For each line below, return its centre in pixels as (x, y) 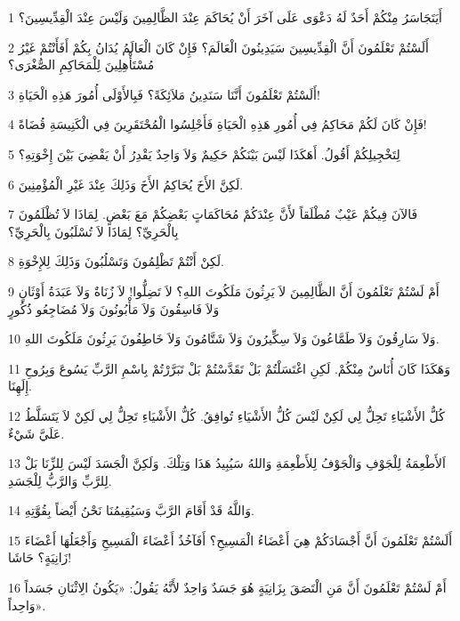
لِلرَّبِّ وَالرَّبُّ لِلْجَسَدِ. (60, 480)
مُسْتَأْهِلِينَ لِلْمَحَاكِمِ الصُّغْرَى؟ (81, 65)
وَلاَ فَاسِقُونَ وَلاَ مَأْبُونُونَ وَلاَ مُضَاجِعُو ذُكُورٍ (114, 308)
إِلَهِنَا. (20, 386)
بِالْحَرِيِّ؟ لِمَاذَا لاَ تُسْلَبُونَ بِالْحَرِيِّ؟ (93, 231)
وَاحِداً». (27, 605)
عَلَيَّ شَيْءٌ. (36, 433)
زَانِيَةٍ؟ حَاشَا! (40, 557)
